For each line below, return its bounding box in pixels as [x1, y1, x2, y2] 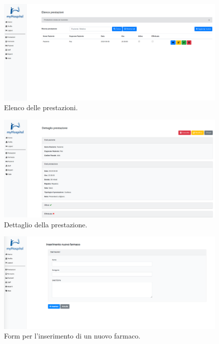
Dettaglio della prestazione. [4, 219, 88, 229]
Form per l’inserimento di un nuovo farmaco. [4, 331, 140, 341]
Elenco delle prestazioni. [4, 102, 78, 113]
